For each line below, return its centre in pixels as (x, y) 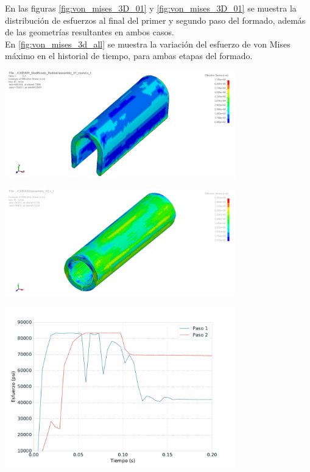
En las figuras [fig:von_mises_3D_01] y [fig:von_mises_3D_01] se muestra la (151, 8)
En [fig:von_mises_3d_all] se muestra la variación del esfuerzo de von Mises (148, 44)
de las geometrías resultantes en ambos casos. (90, 32)
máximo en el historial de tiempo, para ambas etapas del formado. (129, 56)
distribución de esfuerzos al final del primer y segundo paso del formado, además (155, 20)
